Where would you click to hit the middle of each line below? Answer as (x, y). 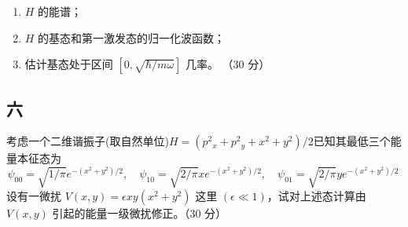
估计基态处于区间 (69, 64)
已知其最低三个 (352, 141)
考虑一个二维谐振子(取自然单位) (88, 141)
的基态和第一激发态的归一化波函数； (132, 37)
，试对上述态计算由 (316, 195)
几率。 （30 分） (228, 64)
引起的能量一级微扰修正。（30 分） (140, 212)
